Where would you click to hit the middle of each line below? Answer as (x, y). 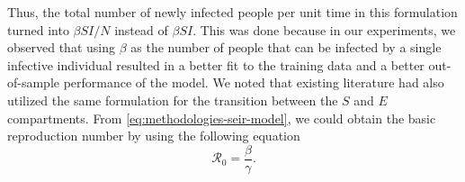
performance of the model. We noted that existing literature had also (254, 82)
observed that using (61, 47)
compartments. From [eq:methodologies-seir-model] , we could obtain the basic (222, 118)
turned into (38, 29)
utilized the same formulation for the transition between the (173, 100)
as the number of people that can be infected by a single (286, 47)
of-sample (34, 82)
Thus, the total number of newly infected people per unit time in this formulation (232, 12)
